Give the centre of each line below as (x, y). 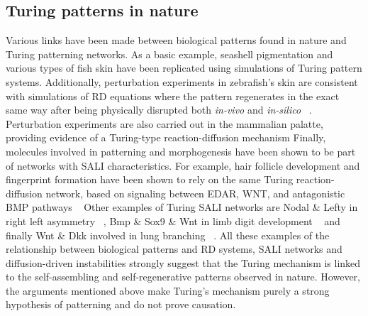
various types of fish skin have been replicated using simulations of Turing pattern (184, 68)
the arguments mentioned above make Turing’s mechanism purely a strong (168, 290)
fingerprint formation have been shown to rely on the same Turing (150, 179)
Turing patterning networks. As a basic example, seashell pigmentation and (169, 54)
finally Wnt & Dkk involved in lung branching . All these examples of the (168, 235)
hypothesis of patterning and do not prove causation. (121, 304)
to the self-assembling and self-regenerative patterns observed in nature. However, (183, 277)
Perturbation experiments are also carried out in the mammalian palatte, (165, 123)
